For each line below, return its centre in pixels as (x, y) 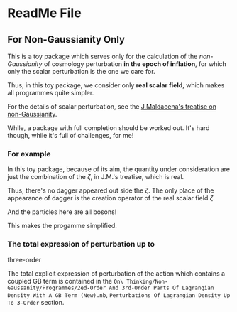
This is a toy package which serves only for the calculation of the (103, 56)
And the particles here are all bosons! (62, 212)
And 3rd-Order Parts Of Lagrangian (161, 288)
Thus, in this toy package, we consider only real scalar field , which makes (116, 85)
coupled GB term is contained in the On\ (66, 281)
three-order (24, 259)
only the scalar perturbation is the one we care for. (81, 71)
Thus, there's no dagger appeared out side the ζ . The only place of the (111, 190)
